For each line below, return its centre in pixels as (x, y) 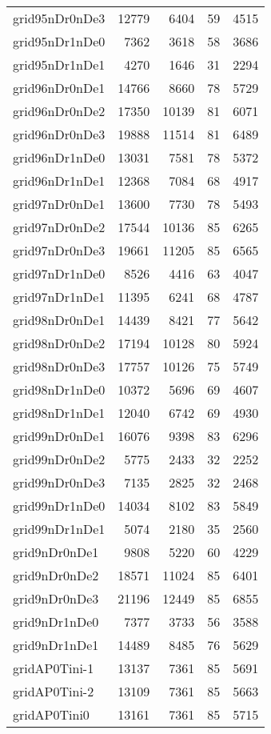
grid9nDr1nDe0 (56, 622)
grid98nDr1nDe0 (59, 389)
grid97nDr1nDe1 (59, 297)
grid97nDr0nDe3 (59, 250)
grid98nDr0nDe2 (59, 343)
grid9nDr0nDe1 (56, 552)
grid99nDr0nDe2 (59, 459)
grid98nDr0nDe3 (59, 366)
